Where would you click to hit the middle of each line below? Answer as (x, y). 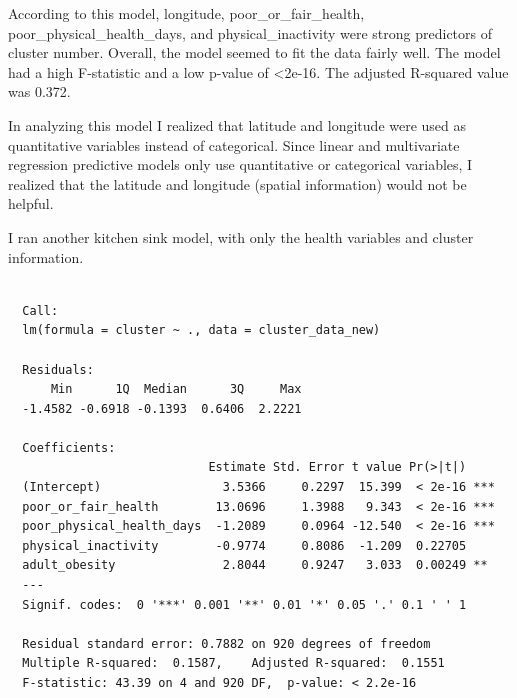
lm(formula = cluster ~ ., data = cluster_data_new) (201, 330)
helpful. (31, 203)
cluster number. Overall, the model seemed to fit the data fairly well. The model (254, 52)
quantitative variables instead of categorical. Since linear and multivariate (234, 144)
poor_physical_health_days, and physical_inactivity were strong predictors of (250, 32)
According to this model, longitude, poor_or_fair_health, (186, 13)
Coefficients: (69, 447)
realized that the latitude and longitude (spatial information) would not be (237, 183)
